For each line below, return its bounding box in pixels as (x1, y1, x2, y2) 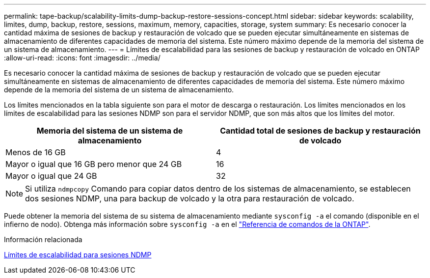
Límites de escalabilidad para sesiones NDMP (4, 250, 152, 259)
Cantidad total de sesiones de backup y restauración (220, 126, 421, 136)
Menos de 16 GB (5, 147, 66, 157)
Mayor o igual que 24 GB (5, 171, 97, 181)
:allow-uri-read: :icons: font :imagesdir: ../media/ (4, 54, 161, 62)
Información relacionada (4, 235, 82, 244)
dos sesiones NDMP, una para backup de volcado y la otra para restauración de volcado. (25, 194, 354, 203)
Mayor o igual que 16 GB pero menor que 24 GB (5, 159, 182, 169)
